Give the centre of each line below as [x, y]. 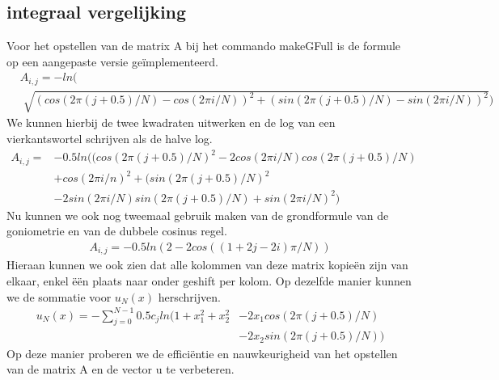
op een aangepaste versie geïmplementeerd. [112, 61]
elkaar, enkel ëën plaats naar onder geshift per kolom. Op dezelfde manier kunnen [209, 280]
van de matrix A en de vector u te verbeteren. [121, 369]
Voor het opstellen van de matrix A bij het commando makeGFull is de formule [204, 46]
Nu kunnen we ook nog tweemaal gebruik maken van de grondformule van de [198, 215]
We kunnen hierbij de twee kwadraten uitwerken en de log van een [171, 122]
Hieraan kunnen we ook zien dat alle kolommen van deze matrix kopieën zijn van [207, 265]
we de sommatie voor [59, 296]
